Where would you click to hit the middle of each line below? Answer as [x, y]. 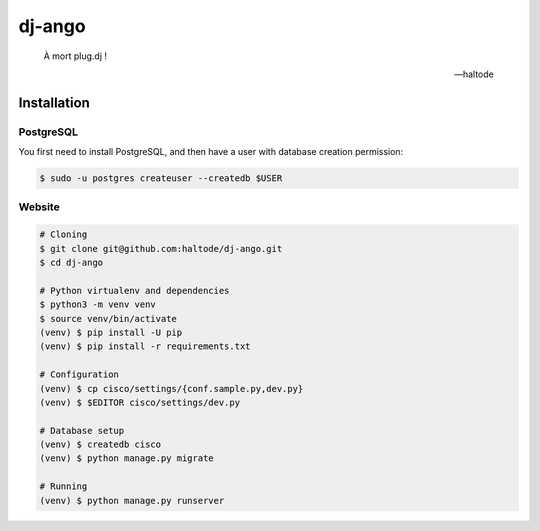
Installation [54, 102]
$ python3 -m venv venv [98, 304]
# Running [63, 486]
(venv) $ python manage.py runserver [132, 500]
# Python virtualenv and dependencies [134, 290]
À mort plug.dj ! [75, 56]
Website [39, 207]
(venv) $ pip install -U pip [111, 332]
